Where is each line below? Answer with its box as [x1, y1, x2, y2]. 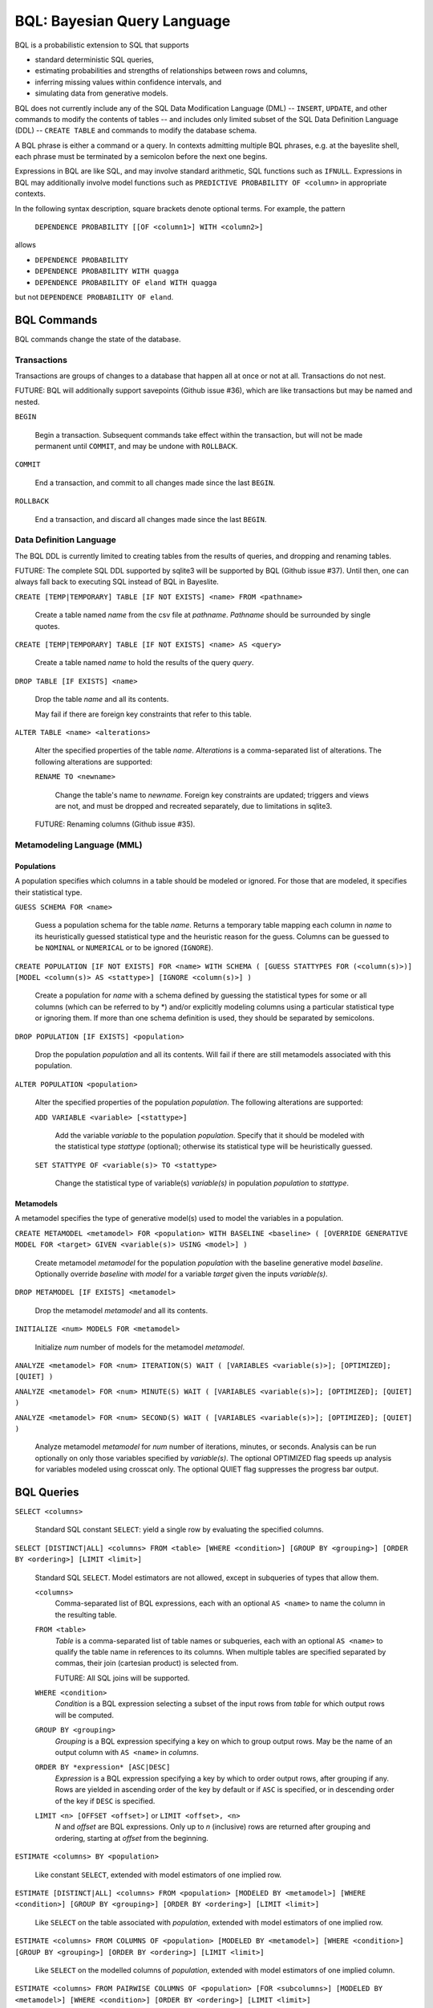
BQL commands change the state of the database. [14, 334, 181, 344]
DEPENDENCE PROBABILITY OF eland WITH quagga [34, 278, 217, 287]
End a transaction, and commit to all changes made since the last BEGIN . [34, 478, 276, 488]
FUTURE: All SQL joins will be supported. [55, 1673, 190, 1683]
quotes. [34, 621, 60, 631]
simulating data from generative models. [34, 88, 168, 98]
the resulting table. [55, 1610, 117, 1619]
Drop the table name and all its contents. [34, 695, 169, 704]
